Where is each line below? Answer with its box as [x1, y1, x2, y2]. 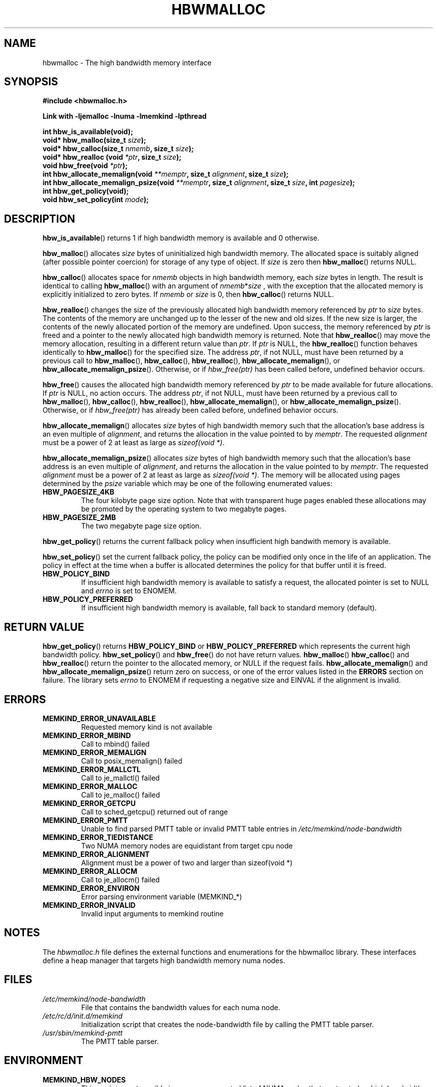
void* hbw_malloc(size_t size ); [42, 136, 146, 145]
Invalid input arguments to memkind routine [81, 909, 224, 918]
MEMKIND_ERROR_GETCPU [42, 799, 136, 808]
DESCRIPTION [4, 212, 75, 225]
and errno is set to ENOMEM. [81, 586, 177, 595]
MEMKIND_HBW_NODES [42, 1075, 126, 1084]
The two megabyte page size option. [81, 522, 202, 531]
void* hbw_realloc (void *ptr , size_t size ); [42, 153, 182, 162]
